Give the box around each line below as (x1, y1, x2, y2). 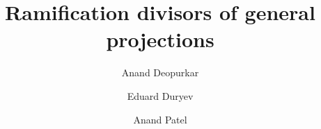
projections (106, 25, 214, 53)
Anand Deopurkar (121, 65, 199, 80)
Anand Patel (133, 112, 187, 126)
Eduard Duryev (127, 88, 194, 103)
